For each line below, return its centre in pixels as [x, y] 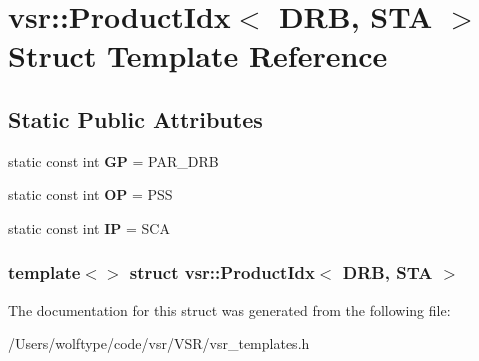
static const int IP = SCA [89, 227]
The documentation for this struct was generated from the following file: [229, 309]
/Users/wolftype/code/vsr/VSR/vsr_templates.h [159, 343]
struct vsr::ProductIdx [222, 272]
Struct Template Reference [198, 55]
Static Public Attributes [135, 118]
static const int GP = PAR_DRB [113, 160]
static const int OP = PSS [90, 194]
